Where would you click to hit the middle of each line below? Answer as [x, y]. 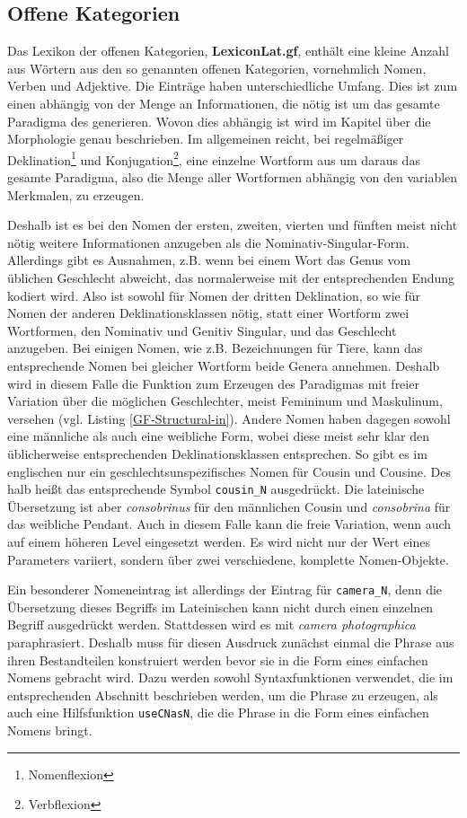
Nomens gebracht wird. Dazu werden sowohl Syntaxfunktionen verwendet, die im [230, 677]
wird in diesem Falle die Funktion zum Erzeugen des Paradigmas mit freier [213, 383]
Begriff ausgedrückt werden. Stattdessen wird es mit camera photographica [211, 624]
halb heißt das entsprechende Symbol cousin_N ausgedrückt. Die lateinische [216, 489]
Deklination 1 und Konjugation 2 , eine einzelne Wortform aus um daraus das [214, 158]
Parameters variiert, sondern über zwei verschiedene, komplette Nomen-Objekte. [228, 559]
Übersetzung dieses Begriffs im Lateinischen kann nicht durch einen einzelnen [220, 607]
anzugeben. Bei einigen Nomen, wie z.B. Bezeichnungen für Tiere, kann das [215, 348]
